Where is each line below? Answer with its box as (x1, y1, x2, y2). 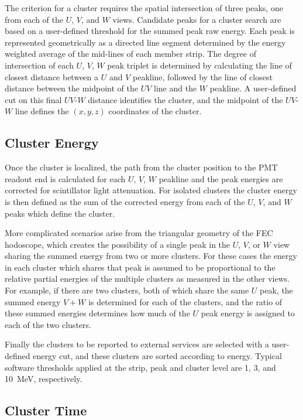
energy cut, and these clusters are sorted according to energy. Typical (33, 350, 282, 362)
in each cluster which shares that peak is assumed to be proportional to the (5, 261, 276, 273)
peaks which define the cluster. (5, 207, 115, 219)
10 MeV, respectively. (5, 373, 82, 385)
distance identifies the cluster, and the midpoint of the (88, 93, 283, 105)
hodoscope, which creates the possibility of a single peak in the (5, 238, 230, 250)
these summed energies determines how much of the (5, 307, 190, 319)
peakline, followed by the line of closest (132, 70, 273, 83)
